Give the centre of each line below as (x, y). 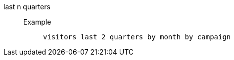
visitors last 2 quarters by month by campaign (137, 37)
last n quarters (27, 7)
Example (37, 22)
